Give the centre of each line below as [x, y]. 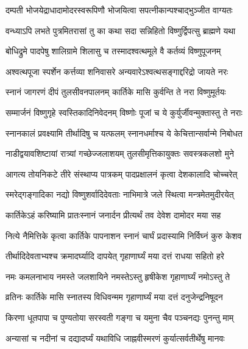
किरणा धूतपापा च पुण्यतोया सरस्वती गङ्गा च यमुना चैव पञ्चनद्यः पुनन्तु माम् [120, 317]
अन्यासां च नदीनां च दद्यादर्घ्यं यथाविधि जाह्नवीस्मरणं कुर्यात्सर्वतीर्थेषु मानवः [115, 338]
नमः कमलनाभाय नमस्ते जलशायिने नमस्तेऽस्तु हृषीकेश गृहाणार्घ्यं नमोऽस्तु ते [118, 276]
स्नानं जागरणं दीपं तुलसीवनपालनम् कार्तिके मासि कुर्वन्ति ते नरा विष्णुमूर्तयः [116, 92]
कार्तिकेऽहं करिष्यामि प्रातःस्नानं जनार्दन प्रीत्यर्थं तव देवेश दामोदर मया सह [113, 214]
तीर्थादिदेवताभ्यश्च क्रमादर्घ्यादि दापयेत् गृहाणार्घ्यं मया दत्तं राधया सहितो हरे [115, 256]
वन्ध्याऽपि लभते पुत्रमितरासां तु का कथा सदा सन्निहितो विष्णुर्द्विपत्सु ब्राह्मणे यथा [121, 30]
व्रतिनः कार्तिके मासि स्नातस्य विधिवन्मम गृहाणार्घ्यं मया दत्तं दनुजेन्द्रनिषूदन [114, 297]
